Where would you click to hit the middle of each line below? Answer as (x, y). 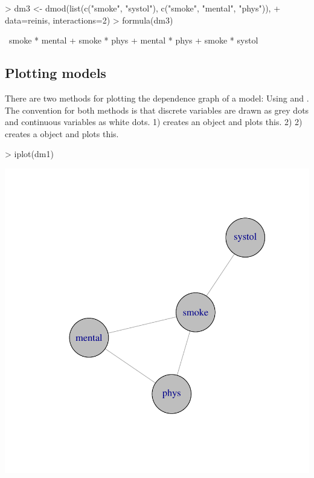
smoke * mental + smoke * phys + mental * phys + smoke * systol (133, 40)
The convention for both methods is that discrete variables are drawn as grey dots (157, 110)
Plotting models (56, 73)
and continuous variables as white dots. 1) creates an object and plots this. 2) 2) (154, 122)
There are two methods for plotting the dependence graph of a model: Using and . (157, 98)
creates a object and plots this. (62, 133)
